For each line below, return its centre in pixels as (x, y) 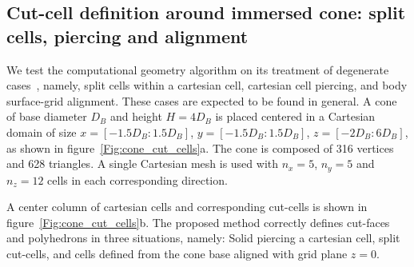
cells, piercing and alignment (127, 36)
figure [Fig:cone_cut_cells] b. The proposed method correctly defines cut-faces (198, 222)
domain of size (42, 132)
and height (136, 116)
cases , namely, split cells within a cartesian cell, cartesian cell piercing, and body (207, 85)
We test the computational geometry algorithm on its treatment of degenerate (198, 69)
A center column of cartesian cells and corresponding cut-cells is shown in (187, 207)
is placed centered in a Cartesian (295, 116)
